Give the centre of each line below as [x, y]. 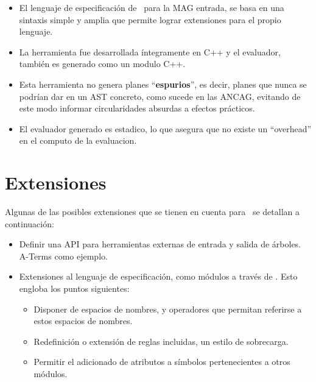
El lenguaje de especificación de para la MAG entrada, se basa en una [152, 7]
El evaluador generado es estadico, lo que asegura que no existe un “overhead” [165, 128]
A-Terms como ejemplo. [63, 256]
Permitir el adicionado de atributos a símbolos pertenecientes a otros [162, 362]
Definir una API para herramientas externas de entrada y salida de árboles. [160, 244]
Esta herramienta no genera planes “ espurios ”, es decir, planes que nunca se [163, 84]
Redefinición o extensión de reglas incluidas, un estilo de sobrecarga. [161, 341]
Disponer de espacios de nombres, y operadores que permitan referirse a [168, 309]
